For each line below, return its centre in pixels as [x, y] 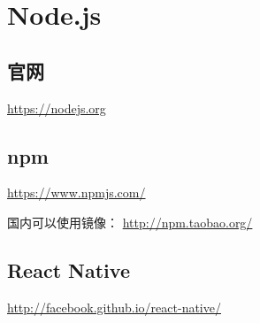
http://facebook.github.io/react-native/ [114, 307]
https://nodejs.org [57, 108]
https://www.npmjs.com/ [76, 192]
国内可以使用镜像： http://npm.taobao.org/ [130, 222]
